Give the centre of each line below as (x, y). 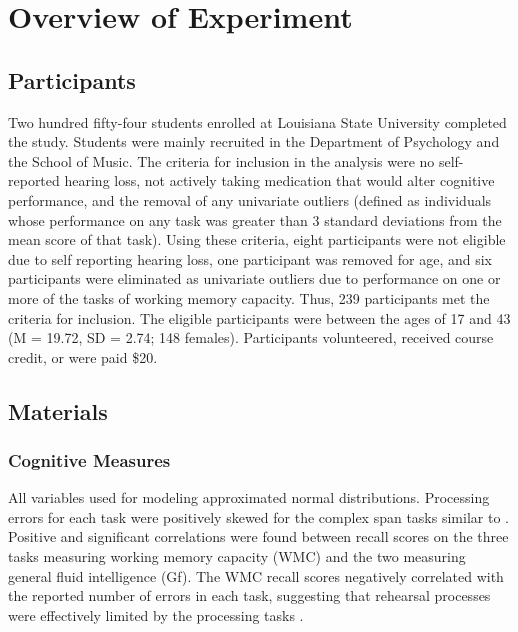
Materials (58, 410)
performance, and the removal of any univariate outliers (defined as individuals (250, 199)
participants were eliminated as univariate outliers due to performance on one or (254, 278)
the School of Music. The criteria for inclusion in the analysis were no (221, 160)
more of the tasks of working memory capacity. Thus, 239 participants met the (249, 297)
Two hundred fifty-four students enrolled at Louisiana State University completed (257, 121)
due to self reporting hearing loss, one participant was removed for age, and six (250, 258)
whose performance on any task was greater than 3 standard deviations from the (255, 219)
